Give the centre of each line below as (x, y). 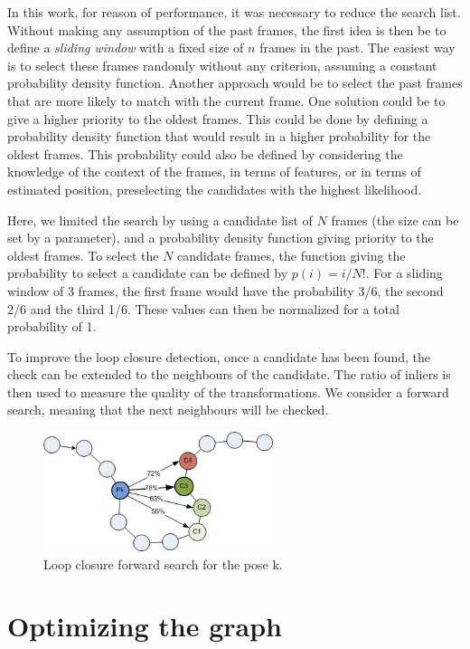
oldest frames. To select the (83, 255)
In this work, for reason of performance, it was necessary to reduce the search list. (234, 12)
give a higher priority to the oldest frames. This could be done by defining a (218, 118)
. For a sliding (404, 273)
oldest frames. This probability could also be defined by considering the (205, 153)
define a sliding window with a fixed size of (126, 48)
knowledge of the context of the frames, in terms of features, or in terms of (214, 172)
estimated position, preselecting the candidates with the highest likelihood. (215, 189)
